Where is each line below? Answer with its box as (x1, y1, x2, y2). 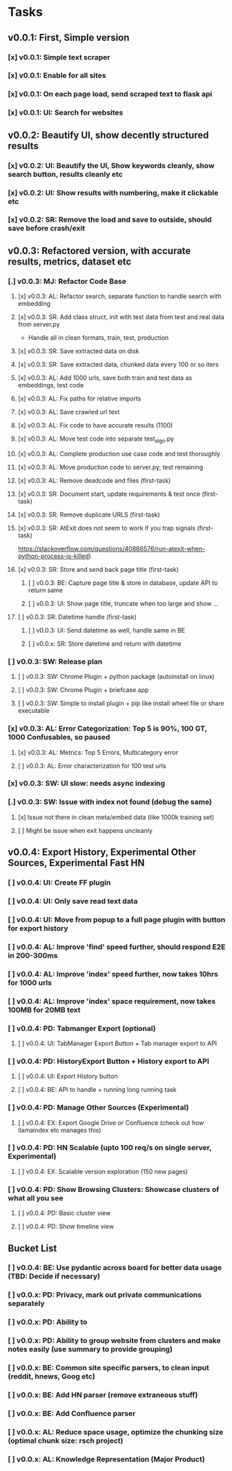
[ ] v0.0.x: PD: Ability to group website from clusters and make (8, 1336, 221, 1345)
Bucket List (8, 1242, 57, 1254)
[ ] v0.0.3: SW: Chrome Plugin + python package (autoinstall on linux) (17, 673, 215, 681)
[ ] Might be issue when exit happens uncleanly (17, 826, 153, 834)
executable (17, 706, 50, 715)
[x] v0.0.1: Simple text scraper (8, 52, 110, 62)
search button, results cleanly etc (8, 169, 123, 179)
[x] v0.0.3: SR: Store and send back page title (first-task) (17, 565, 179, 573)
